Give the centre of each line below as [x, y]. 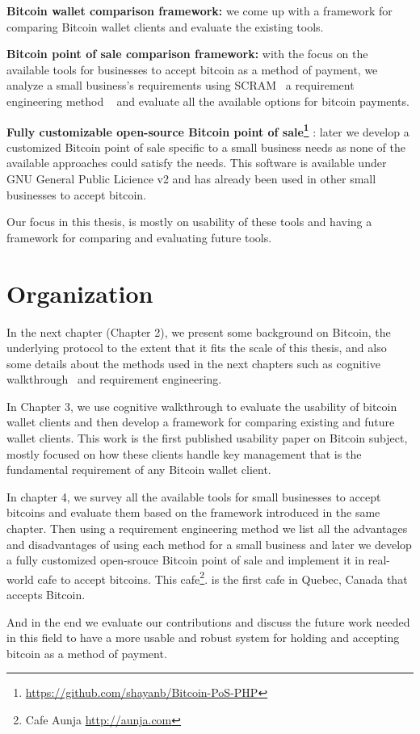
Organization [80, 293]
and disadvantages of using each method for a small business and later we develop [209, 544]
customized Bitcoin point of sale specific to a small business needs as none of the [206, 147]
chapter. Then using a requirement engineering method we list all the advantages [207, 528]
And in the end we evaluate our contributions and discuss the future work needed [208, 621]
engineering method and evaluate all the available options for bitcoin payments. [208, 101]
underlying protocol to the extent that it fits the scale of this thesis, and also [197, 348]
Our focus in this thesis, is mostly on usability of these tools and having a [189, 222]
